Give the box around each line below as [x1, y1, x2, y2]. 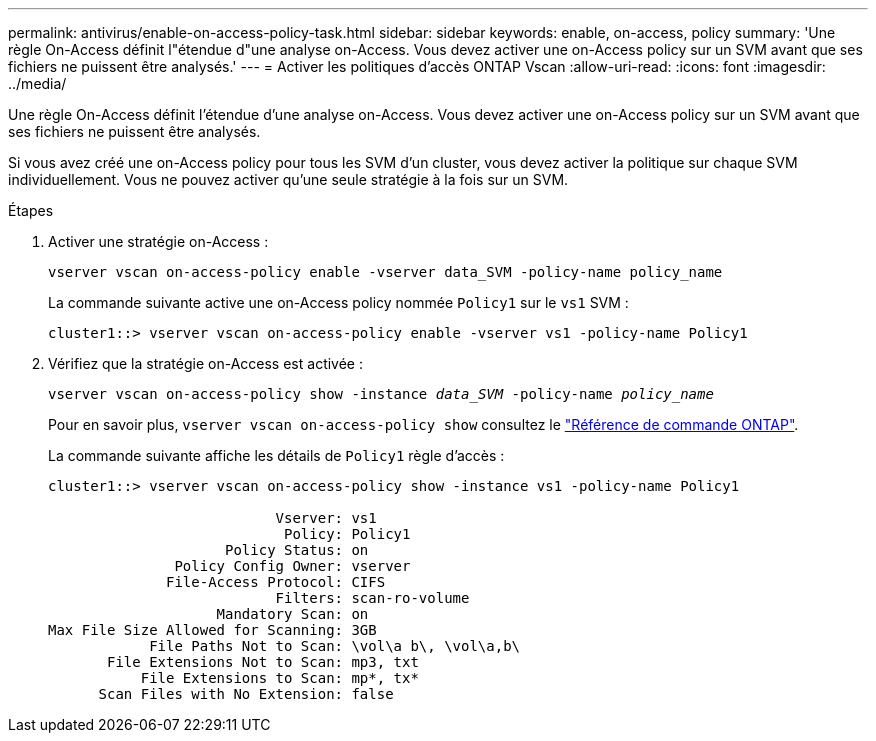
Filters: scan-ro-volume [275, 590, 470, 606]
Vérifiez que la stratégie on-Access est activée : [48, 355, 363, 372]
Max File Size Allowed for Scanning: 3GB [48, 622, 377, 638]
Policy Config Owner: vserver [174, 558, 411, 574]
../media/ [8, 75, 67, 92]
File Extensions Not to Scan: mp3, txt [107, 654, 419, 670]
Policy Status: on [225, 542, 369, 558]
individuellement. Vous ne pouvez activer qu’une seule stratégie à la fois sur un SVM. [8, 171, 569, 188]
